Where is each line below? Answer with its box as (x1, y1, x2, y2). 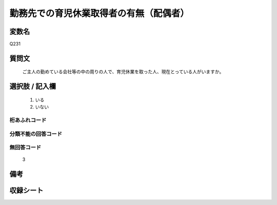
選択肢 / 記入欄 (9, 82, 56, 91)
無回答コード (9, 144, 42, 151)
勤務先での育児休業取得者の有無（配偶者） (9, 8, 190, 19)
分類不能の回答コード (9, 130, 63, 137)
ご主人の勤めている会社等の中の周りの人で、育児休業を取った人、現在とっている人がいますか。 (22, 69, 224, 75)
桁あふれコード (9, 117, 47, 124)
